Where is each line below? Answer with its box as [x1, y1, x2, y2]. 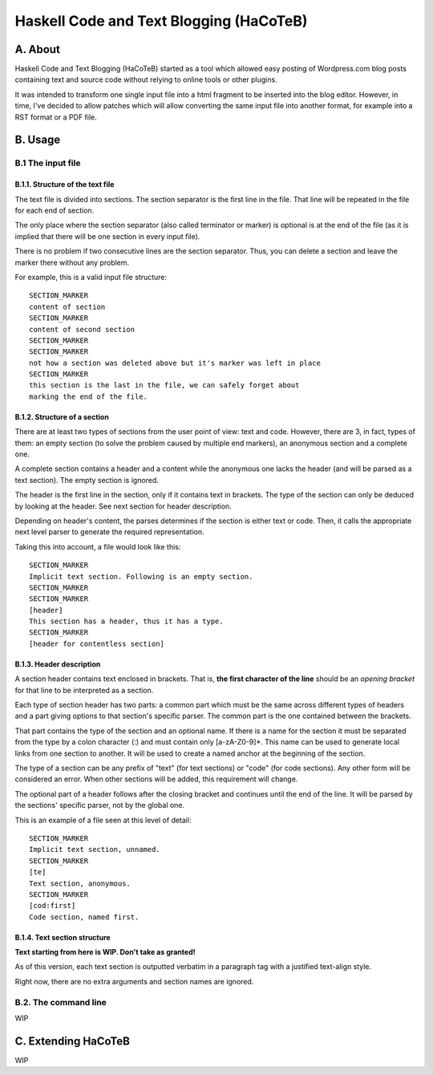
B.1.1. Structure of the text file [14, 180, 115, 189]
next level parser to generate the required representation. [14, 527, 204, 537]
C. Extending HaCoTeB [14, 1034, 130, 1048]
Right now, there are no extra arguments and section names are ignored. [14, 976, 254, 986]
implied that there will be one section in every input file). [14, 231, 200, 241]
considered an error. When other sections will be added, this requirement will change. [14, 774, 298, 784]
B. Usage [14, 133, 61, 147]
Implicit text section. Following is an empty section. [29, 572, 253, 581]
